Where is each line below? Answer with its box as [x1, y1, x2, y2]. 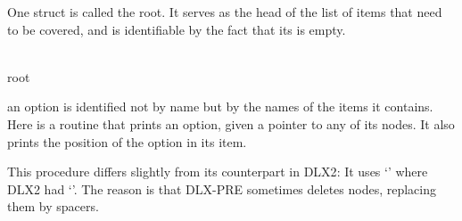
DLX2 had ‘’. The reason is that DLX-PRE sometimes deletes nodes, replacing [7, 179, 436, 198]
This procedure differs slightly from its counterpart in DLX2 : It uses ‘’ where [7, 162, 428, 181]
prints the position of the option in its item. [7, 132, 247, 151]
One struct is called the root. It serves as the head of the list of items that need [7, 3, 442, 20]
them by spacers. [7, 197, 99, 216]
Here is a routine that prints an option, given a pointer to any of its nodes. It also [7, 114, 455, 133]
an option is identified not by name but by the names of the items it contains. [7, 97, 433, 116]
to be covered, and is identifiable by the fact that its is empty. [7, 20, 346, 38]
